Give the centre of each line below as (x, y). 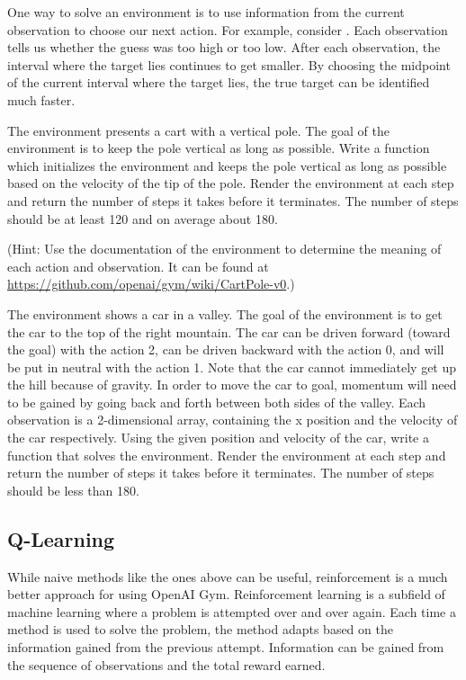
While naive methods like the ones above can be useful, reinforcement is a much (228, 576)
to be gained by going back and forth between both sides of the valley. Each (217, 402)
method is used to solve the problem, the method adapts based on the (200, 629)
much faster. (41, 99)
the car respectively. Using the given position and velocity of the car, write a (218, 438)
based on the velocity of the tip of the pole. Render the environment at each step (231, 183)
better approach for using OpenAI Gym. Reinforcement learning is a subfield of (226, 594)
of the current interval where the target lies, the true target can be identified (219, 82)
